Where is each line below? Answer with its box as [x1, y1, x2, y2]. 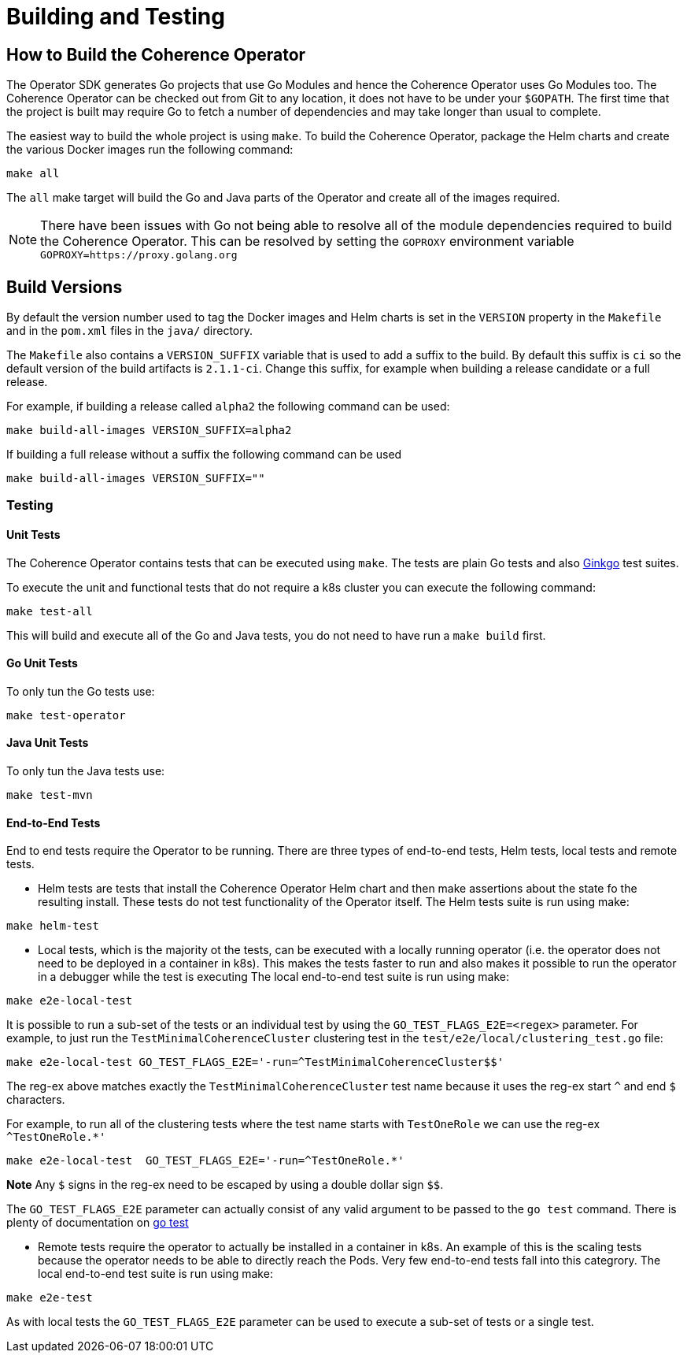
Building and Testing [6, 3, 225, 30]
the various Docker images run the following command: [6, 143, 294, 157]
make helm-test [6, 919, 100, 933]
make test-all [6, 604, 93, 618]
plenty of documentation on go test [6, 1216, 189, 1230]
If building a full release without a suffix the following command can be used [6, 447, 402, 462]
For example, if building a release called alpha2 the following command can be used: [6, 399, 450, 414]
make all [6, 167, 60, 180]
